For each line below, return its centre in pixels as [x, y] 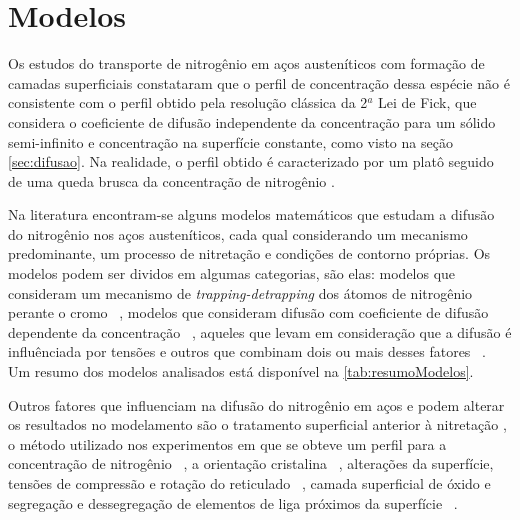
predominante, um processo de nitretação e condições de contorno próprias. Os [249, 253]
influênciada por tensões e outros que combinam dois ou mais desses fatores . [247, 351]
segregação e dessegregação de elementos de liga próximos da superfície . [233, 502]
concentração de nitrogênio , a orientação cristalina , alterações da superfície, [251, 463]
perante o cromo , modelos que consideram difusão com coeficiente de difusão [248, 312]
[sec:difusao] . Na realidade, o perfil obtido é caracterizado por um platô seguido [251, 161]
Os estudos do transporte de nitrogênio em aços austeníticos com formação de [246, 63]
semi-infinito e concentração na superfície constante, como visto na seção [230, 141]
